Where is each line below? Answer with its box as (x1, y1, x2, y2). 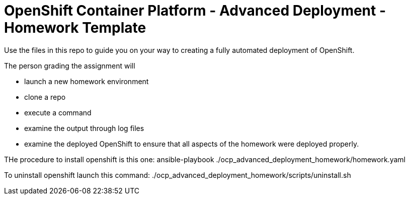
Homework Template (4, 19, 146, 36)
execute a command (24, 108, 92, 117)
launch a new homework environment (24, 77, 149, 86)
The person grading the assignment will (4, 61, 135, 70)
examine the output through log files (24, 123, 144, 132)
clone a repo (24, 92, 66, 101)
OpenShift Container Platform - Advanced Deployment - (4, 2, 386, 19)
